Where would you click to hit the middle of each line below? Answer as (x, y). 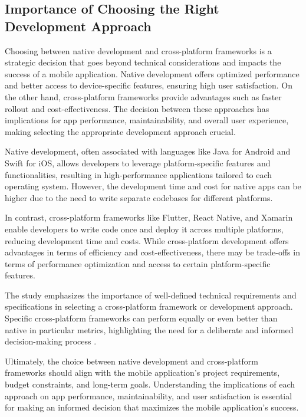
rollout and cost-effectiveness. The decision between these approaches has (137, 108)
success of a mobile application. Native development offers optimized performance (152, 73)
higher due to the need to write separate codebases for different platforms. (139, 197)
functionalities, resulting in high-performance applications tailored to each (139, 174)
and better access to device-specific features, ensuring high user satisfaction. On (149, 85)
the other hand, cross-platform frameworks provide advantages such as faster (143, 96)
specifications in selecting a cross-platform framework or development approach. (149, 306)
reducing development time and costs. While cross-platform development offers (147, 240)
